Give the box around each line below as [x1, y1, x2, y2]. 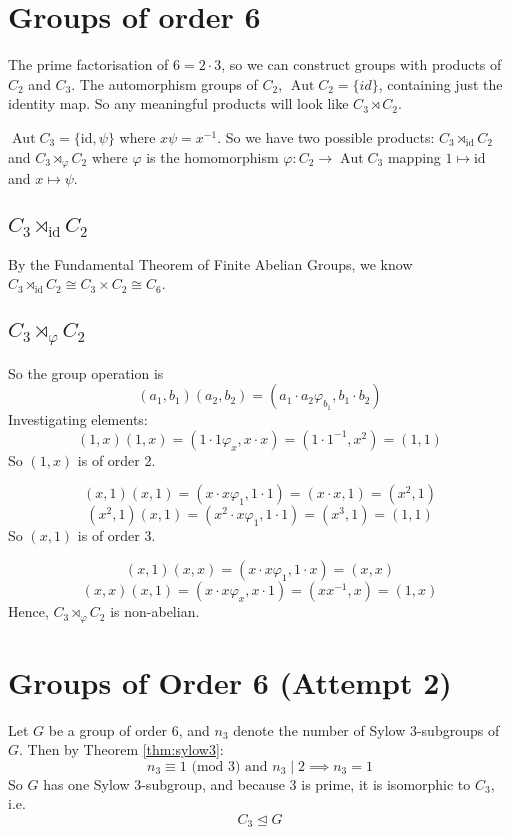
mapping [387, 146, 441, 167]
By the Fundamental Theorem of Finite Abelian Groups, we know [8, 253, 413, 274]
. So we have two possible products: [217, 126, 435, 147]
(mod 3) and [191, 759, 268, 774]
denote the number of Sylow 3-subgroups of [233, 719, 500, 740]
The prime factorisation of [8, 54, 169, 75]
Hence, [8, 601, 49, 622]
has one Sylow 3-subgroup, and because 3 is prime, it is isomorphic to [43, 773, 471, 794]
